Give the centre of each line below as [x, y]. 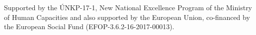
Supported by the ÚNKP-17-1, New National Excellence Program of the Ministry [128, 7]
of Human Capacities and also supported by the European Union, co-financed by [127, 17]
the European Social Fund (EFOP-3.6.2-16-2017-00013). [89, 26]
